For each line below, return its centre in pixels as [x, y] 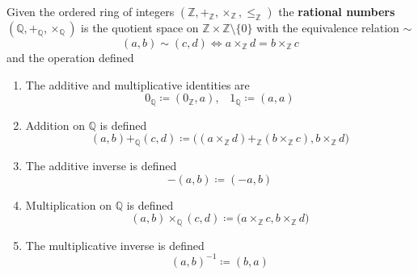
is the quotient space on [140, 27]
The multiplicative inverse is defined [115, 245]
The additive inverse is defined [101, 166]
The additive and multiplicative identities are [137, 84]
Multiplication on [69, 204]
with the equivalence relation [328, 27]
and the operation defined [70, 57]
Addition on [55, 125]
